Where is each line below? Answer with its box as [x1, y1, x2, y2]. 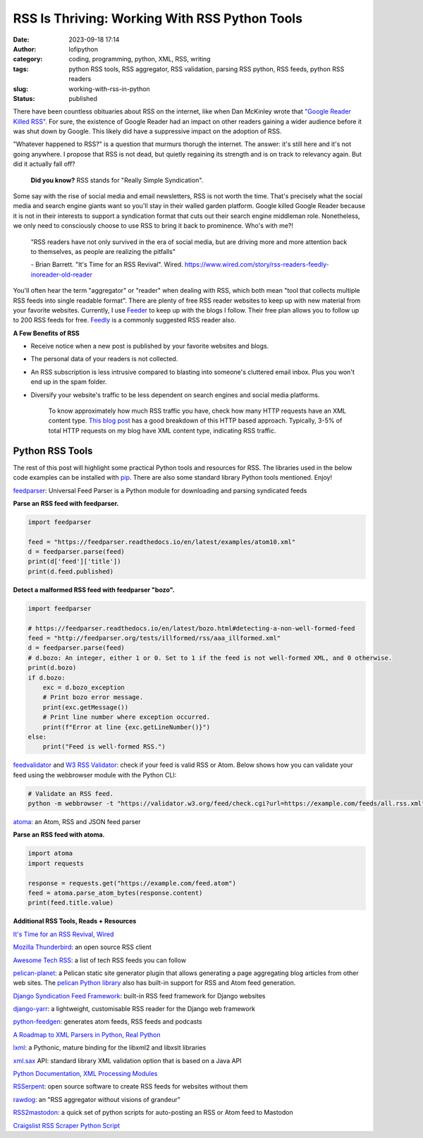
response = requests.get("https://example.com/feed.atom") [27, 879, 236, 887]
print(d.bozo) [27, 664, 77, 672]
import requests [27, 859, 85, 867]
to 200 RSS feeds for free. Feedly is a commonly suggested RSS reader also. [13, 316, 236, 325]
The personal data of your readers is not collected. [30, 355, 178, 363]
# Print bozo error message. [42, 694, 144, 701]
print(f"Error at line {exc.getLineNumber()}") [42, 723, 211, 731]
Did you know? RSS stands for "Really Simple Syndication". [30, 176, 204, 184]
